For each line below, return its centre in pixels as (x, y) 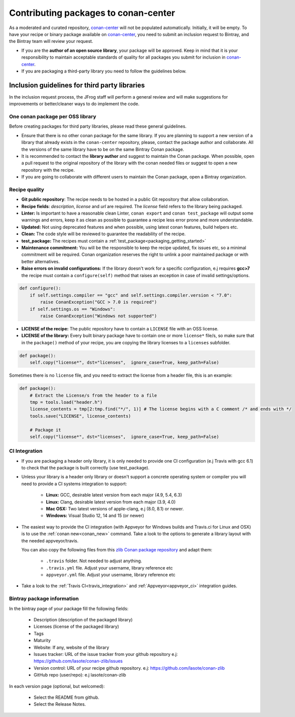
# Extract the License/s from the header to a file (93, 395)
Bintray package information (44, 599)
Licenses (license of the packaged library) (76, 627)
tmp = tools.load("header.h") (66, 402)
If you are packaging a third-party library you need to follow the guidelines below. (104, 71)
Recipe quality (27, 189)
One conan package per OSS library (53, 116)
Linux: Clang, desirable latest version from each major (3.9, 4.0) (111, 502)
